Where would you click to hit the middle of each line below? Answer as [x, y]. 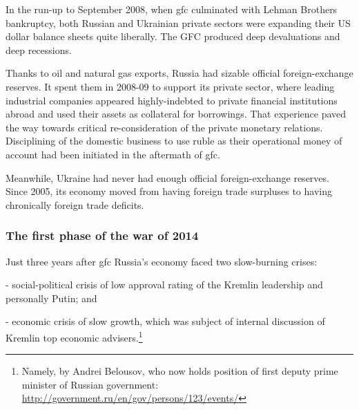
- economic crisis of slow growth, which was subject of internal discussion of [165, 321]
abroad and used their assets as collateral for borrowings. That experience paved [176, 114]
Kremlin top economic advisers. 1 [74, 336]
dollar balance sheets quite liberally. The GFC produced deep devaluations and [173, 36]
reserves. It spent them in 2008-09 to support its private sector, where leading [170, 86]
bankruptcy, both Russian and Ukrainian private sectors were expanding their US [178, 22]
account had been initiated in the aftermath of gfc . [113, 154]
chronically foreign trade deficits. [75, 204]
